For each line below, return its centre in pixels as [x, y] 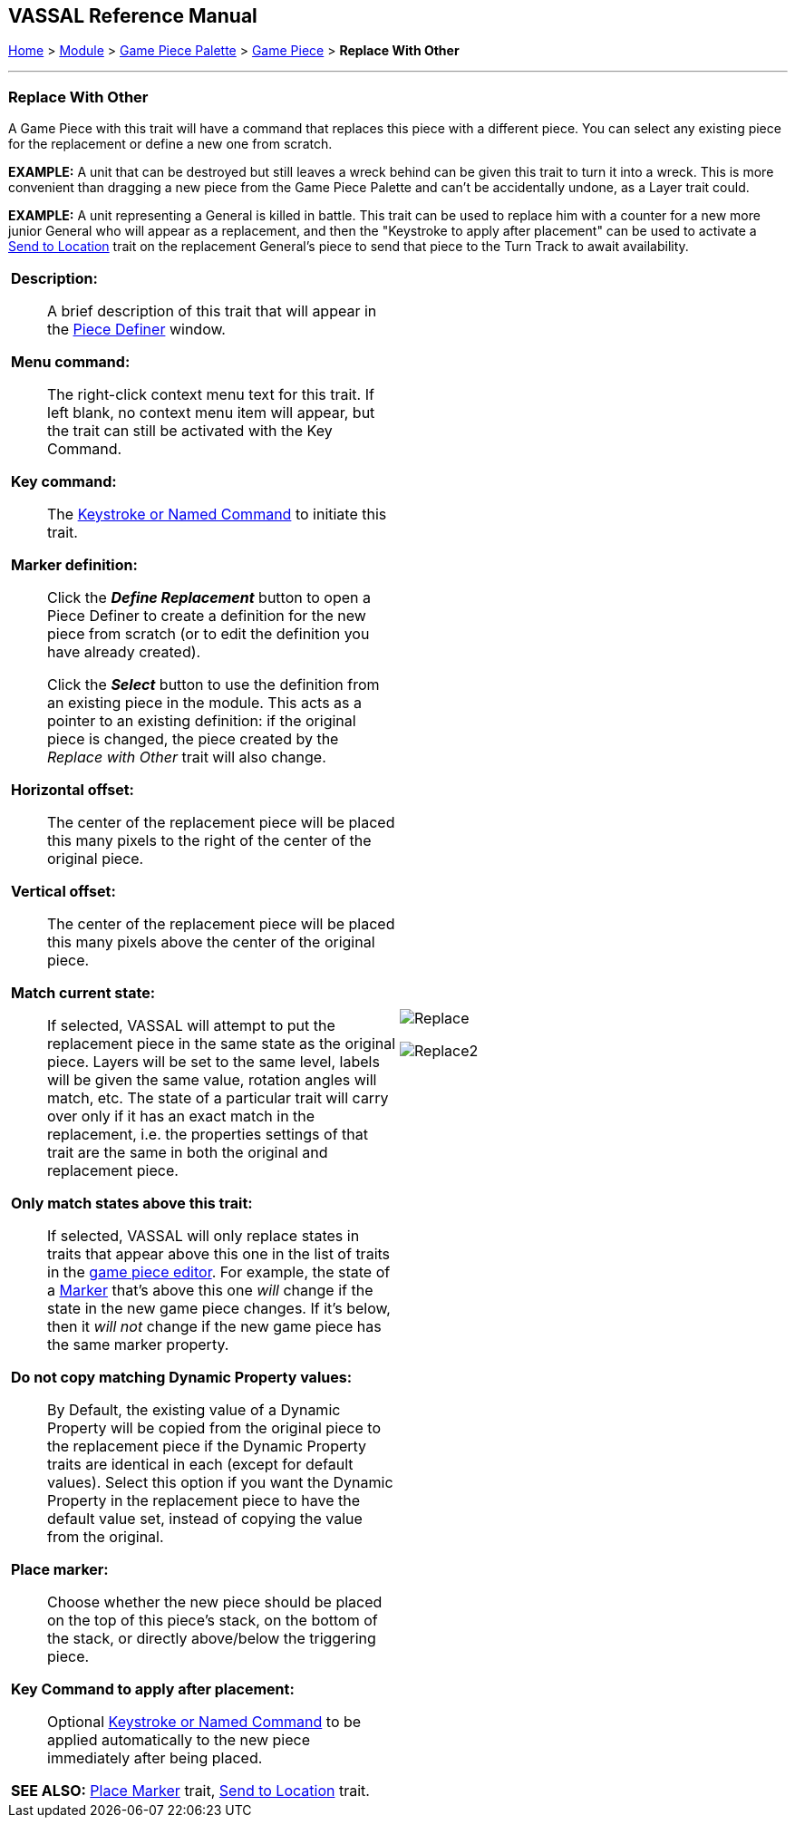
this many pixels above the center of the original [211, 942]
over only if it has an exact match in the [181, 1116]
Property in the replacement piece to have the [204, 1501]
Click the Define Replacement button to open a [209, 598]
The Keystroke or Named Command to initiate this [217, 514]
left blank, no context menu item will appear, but [211, 413]
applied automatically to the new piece [179, 1740]
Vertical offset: [63, 892]
